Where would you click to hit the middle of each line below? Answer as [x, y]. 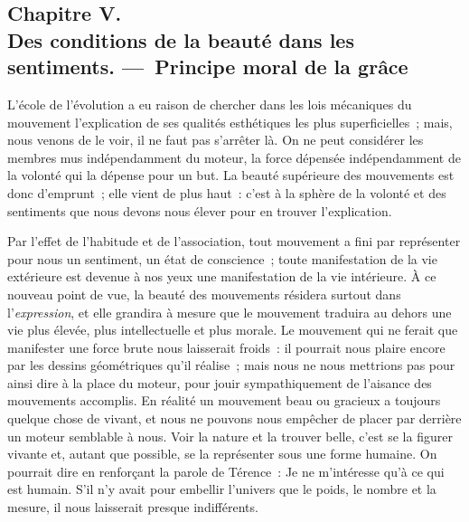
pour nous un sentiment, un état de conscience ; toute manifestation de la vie [222, 258]
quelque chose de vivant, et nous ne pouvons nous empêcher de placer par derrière [234, 418]
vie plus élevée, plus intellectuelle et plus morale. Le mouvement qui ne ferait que [233, 330]
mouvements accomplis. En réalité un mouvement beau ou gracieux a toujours [224, 400]
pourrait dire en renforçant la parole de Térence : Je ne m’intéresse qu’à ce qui [226, 471]
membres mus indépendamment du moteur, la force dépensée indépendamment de [234, 157]
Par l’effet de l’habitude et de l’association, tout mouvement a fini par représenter [234, 241]
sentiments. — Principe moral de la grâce [208, 66]
